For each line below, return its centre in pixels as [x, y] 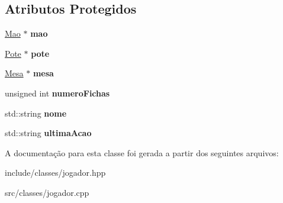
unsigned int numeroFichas [57, 93]
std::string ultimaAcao [48, 133]
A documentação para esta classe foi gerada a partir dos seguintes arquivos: [142, 152]
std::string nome [36, 113]
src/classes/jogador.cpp [47, 192]
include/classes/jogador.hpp [55, 173]
